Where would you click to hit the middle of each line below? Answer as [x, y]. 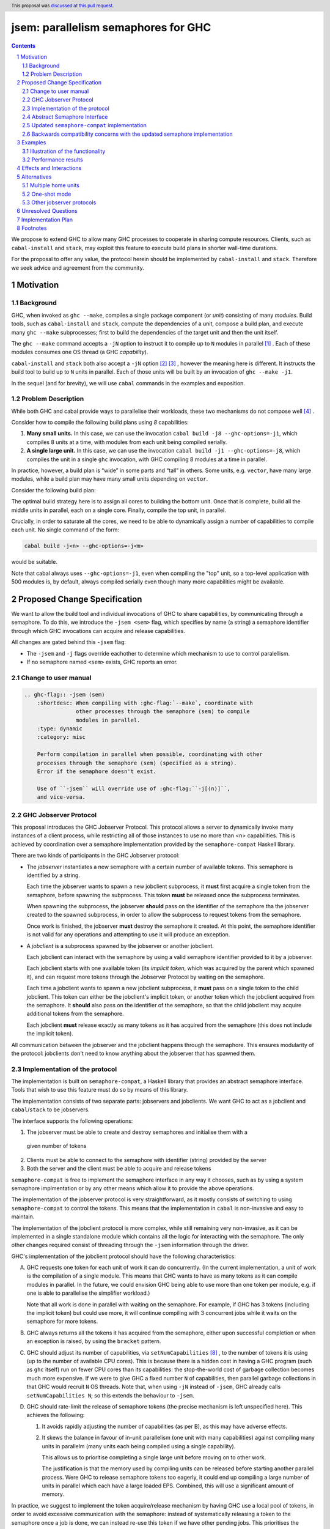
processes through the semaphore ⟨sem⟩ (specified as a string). [137, 763]
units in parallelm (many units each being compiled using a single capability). [139, 1446]
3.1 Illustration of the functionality [64, 151]
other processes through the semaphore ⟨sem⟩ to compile [163, 712]
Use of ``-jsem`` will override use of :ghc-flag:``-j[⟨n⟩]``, [134, 788]
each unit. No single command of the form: [65, 530]
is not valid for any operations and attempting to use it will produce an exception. [128, 935]
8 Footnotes [32, 228]
